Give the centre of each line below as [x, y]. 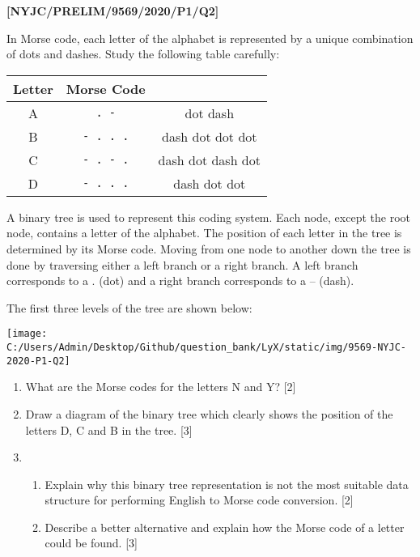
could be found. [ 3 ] [91, 543]
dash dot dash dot [209, 159]
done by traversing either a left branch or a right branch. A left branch [182, 264]
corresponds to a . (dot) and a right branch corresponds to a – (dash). [180, 281]
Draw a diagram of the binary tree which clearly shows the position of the [209, 413]
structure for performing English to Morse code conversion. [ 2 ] [199, 500]
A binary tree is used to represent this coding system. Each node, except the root [208, 217]
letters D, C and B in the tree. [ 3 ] [109, 429]
